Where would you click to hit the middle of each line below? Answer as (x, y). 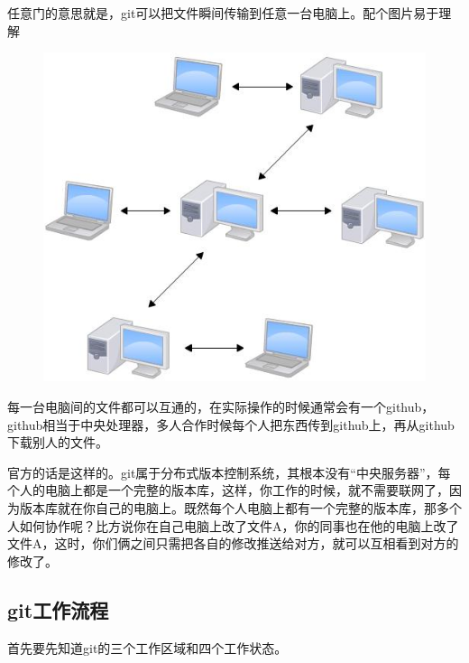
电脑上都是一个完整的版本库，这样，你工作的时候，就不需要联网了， (247, 490)
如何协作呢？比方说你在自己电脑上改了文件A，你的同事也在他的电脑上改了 (239, 525)
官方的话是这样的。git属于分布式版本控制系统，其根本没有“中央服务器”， (223, 472)
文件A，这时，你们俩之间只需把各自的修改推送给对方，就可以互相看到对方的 (233, 543)
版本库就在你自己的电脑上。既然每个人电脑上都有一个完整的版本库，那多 (234, 508)
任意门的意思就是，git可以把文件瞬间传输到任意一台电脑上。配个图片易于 (223, 13)
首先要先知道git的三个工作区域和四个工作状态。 (147, 647)
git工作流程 (58, 609)
